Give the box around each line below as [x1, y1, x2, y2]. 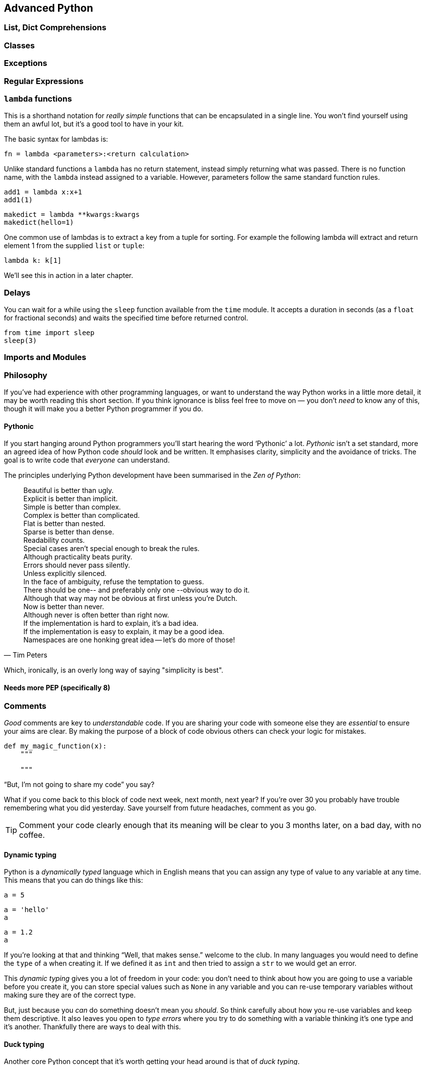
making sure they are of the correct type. [4, 991, 136, 1000]
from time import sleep [4, 329, 95, 337]
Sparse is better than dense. [23, 528, 114, 536]
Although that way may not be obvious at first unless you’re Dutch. [23, 594, 238, 603]
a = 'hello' [4, 906, 49, 914]
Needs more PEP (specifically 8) [4, 683, 110, 692]
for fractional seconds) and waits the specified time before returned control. [4, 314, 248, 322]
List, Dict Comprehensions [4, 22, 106, 33]
